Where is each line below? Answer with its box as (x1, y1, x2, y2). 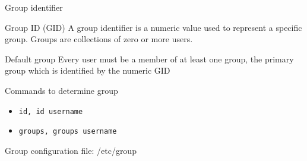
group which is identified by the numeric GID (5, 64, 170, 77)
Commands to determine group (5, 84, 118, 96)
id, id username (18, 107, 83, 116)
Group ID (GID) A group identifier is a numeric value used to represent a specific (5, 21, 302, 33)
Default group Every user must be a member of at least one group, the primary (5, 52, 294, 65)
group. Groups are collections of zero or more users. (5, 33, 193, 45)
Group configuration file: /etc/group (5, 144, 137, 156)
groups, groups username (18, 127, 117, 136)
